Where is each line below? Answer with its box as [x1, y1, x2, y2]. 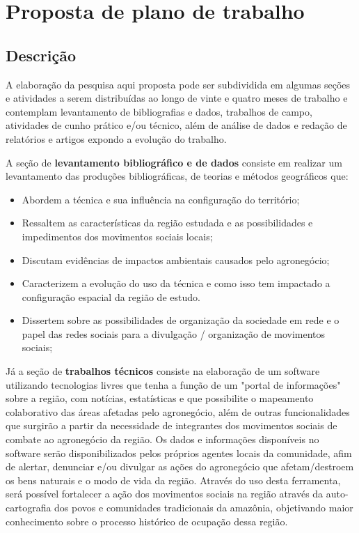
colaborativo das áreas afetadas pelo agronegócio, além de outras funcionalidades [6, 404, 350, 419]
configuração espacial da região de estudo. [22, 289, 200, 304]
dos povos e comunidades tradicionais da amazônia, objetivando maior [54, 500, 353, 515]
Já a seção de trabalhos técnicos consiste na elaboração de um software [6, 364, 320, 378]
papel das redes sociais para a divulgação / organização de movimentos [22, 326, 326, 341]
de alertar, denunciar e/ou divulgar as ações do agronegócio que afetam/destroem [6, 459, 354, 474]
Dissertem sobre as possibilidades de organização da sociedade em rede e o [22, 313, 340, 327]
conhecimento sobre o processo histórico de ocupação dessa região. [6, 513, 288, 528]
